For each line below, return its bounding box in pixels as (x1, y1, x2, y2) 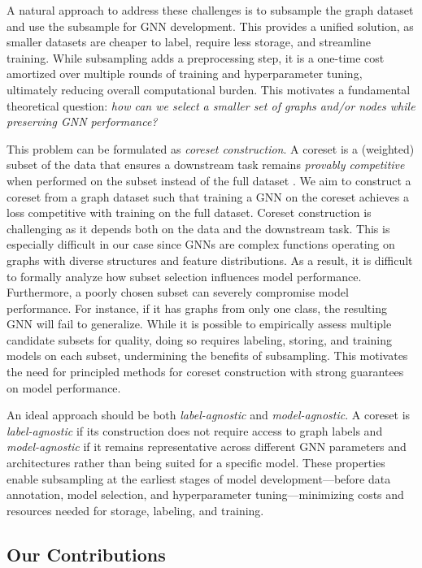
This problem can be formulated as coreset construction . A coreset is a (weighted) (7, 140, 415, 157)
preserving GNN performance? (7, 113, 158, 130)
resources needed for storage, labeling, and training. (7, 501, 264, 518)
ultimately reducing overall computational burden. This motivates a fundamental (7, 80, 411, 98)
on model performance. (7, 379, 121, 396)
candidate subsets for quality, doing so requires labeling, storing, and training (7, 331, 393, 348)
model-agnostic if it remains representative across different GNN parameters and (7, 438, 407, 455)
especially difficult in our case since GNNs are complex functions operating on (7, 236, 395, 253)
